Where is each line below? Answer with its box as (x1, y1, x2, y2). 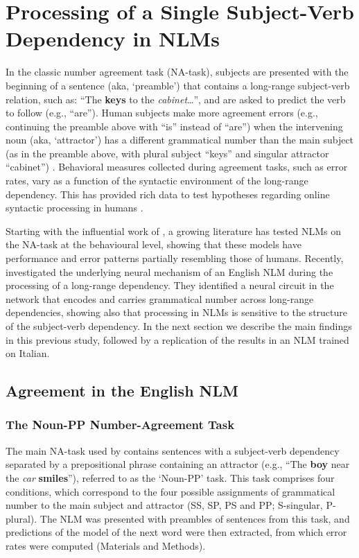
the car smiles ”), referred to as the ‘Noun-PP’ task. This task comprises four (6, 470, 335, 485)
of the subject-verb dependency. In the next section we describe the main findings (6, 319, 352, 333)
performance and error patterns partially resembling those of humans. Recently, (6, 251, 344, 265)
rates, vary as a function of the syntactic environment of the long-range (6, 173, 308, 188)
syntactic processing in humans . (6, 200, 143, 215)
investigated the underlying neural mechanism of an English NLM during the (6, 264, 333, 279)
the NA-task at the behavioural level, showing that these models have (6, 237, 301, 252)
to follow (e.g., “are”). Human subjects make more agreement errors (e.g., (6, 105, 318, 120)
